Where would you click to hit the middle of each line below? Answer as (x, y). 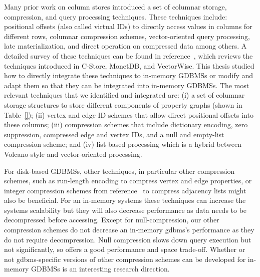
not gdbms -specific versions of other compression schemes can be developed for (125, 259)
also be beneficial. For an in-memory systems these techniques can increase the (125, 200)
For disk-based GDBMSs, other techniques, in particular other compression (119, 171)
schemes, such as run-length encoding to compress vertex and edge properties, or (128, 181)
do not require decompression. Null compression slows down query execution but (128, 239)
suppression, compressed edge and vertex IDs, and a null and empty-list (114, 134)
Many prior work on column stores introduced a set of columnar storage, (115, 7)
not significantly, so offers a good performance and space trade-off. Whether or (125, 249)
